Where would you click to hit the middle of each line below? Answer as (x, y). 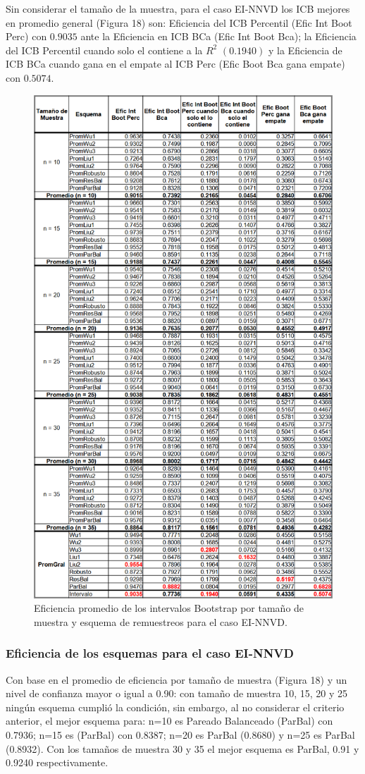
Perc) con (26, 36)
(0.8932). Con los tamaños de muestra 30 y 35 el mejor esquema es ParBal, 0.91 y (182, 748)
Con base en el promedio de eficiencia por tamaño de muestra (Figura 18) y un (177, 679)
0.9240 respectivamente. (57, 762)
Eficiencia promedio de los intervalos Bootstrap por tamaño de (169, 608)
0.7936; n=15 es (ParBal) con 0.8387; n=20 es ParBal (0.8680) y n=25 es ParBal (180, 735)
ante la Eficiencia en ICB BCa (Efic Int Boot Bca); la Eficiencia (218, 36)
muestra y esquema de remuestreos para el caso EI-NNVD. (161, 621)
